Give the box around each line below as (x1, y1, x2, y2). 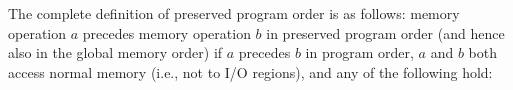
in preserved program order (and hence (266, 22, 505, 43)
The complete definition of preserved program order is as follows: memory (8, 3, 460, 23)
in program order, (305, 42, 414, 63)
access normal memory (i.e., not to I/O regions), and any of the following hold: (8, 61, 493, 82)
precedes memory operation (82, 22, 251, 43)
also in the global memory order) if (8, 42, 223, 63)
